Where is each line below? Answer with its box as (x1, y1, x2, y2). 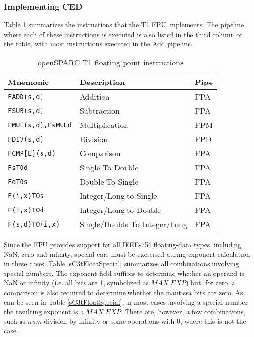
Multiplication (79, 119, 128, 130)
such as (4, 316, 26, 326)
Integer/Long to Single (79, 190, 157, 201)
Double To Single (79, 176, 139, 187)
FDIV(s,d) (8, 135, 44, 143)
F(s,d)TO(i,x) (8, 220, 60, 228)
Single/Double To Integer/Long (79, 218, 188, 230)
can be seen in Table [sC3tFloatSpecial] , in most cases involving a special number (4, 296, 248, 307)
